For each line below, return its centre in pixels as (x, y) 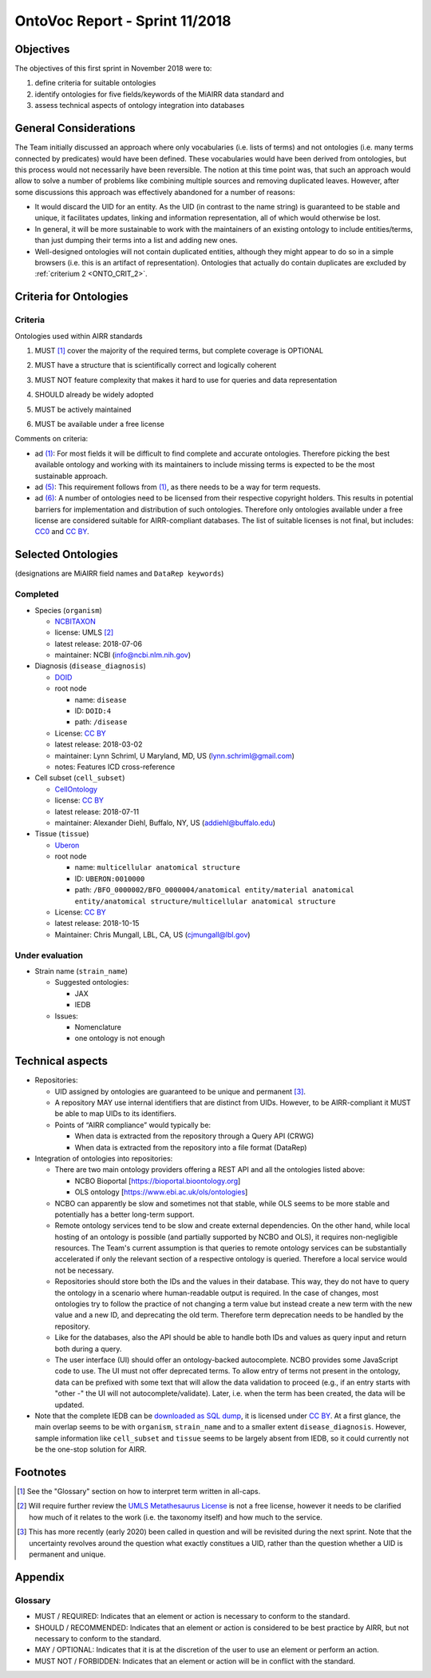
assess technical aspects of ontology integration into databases (140, 106)
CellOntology (76, 789)
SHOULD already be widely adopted (94, 395)
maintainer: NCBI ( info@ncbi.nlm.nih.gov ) (123, 655)
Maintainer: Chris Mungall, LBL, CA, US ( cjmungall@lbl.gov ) (152, 935)
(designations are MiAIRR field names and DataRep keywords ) (119, 574)
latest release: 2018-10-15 (97, 923)
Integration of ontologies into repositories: (104, 1158)
